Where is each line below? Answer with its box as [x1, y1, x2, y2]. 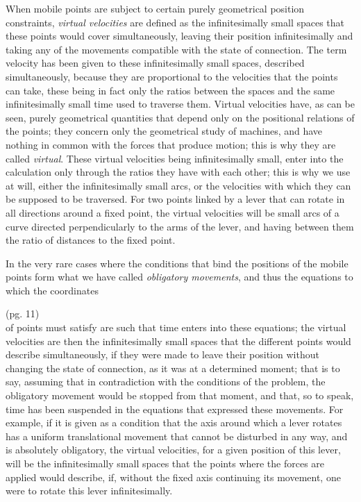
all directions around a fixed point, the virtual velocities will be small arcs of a [6, 205, 339, 219]
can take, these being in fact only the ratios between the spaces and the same [6, 83, 335, 97]
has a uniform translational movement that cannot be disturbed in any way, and [6, 428, 348, 443]
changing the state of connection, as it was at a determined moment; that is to [6, 360, 340, 375]
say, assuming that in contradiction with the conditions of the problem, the [6, 374, 326, 389]
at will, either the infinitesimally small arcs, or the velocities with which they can [6, 178, 351, 192]
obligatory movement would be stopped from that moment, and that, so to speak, [6, 388, 354, 403]
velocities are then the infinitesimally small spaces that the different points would [6, 333, 351, 348]
